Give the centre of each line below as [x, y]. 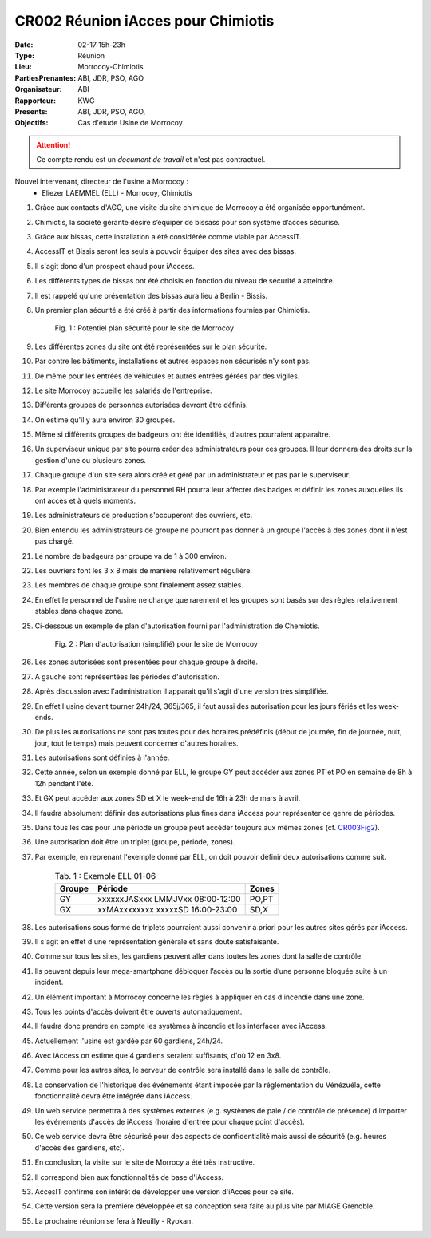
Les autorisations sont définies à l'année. [102, 757]
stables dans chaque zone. [79, 611]
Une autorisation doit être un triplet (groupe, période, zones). [135, 842]
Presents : [31, 111]
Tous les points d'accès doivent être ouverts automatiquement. [138, 1011]
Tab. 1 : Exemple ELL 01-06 [105, 876]
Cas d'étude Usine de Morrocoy [130, 123]
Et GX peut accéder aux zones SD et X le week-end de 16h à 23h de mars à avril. [168, 798]
